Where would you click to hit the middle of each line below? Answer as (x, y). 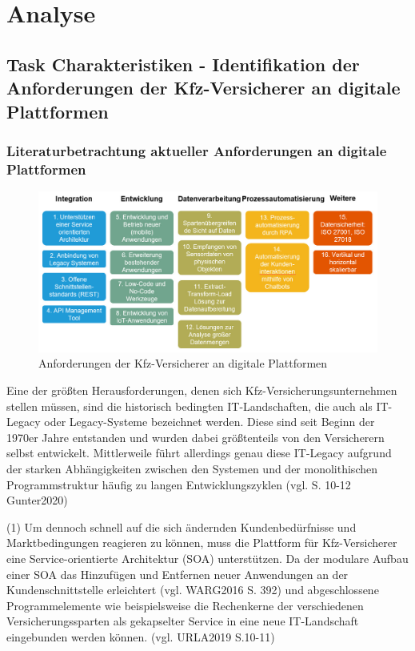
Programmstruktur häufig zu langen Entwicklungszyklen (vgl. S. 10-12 (179, 484)
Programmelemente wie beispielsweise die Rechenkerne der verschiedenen (185, 605)
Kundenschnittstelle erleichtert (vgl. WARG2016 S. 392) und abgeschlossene (193, 590)
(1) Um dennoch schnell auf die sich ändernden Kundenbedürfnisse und (182, 526)
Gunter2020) (37, 500)
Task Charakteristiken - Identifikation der (183, 64)
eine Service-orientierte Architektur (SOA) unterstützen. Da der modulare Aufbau (207, 559)
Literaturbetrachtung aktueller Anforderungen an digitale (197, 150)
